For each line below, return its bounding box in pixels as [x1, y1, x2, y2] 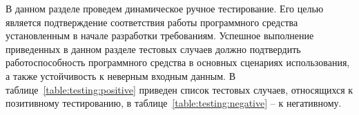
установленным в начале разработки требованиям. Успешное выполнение [6, 28, 314, 43]
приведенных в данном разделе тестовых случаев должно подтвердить [6, 41, 301, 56]
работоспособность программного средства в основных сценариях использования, [6, 55, 350, 70]
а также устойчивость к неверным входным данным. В [6, 68, 235, 83]
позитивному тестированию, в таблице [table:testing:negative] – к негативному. [6, 96, 342, 110]
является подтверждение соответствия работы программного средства [6, 14, 298, 29]
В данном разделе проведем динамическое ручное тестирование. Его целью [6, 1, 324, 15]
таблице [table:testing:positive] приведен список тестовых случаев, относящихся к [6, 82, 353, 96]
